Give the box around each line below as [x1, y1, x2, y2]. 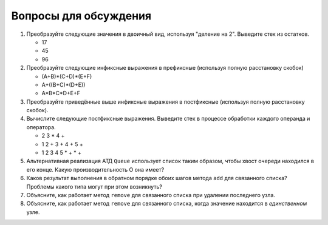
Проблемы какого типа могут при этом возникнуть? [26, 183, 162, 190]
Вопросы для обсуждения [11, 9, 152, 22]
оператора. [26, 123, 56, 130]
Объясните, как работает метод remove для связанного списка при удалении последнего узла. [26, 191, 276, 198]
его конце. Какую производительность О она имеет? [26, 166, 165, 173]
